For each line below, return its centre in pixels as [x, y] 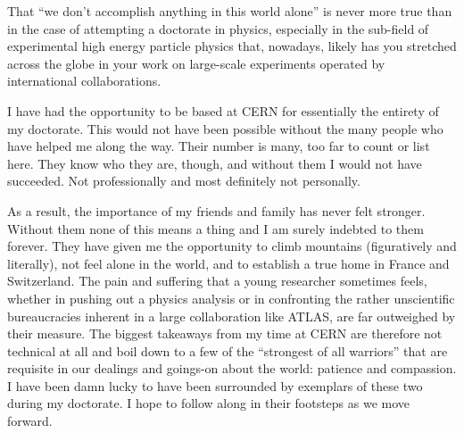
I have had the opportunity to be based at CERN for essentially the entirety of [223, 110]
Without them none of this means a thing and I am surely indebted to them [215, 228]
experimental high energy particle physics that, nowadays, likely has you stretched [232, 46]
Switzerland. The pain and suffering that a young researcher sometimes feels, [217, 281]
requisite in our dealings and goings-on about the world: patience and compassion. [232, 368]
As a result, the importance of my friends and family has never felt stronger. [216, 210]
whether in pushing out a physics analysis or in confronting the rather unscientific [231, 298]
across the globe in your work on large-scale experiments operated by [196, 63]
